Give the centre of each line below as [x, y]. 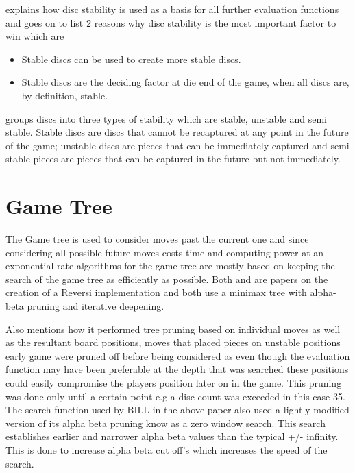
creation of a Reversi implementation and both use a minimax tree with [156, 292]
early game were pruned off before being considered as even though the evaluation [178, 355]
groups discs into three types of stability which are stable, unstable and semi [166, 118]
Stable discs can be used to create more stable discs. [131, 59]
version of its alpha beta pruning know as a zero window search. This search [166, 423]
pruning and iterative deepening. [96, 306]
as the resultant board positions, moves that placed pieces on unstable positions [173, 342]
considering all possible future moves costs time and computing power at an [165, 252]
